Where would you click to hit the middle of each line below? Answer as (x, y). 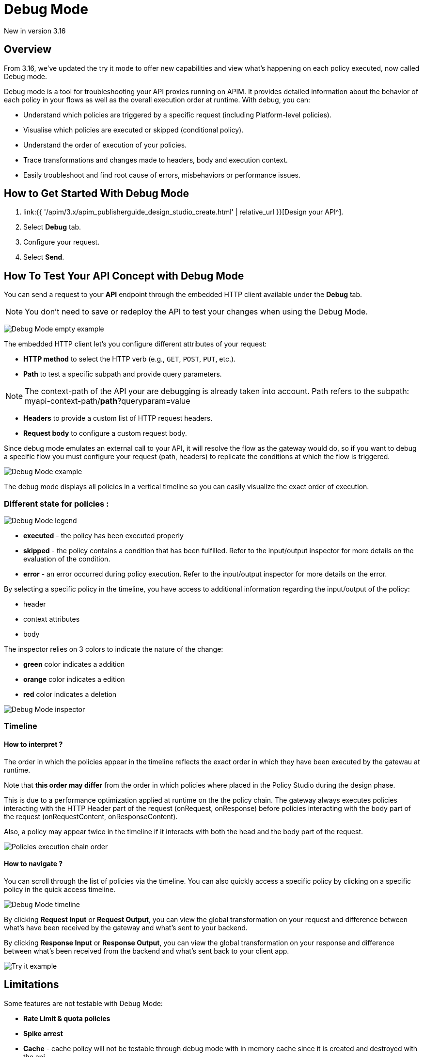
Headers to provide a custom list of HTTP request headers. (118, 418)
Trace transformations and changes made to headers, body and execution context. (156, 160)
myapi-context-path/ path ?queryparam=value (108, 401)
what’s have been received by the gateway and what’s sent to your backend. (126, 927)
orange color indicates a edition (74, 679)
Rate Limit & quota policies (67, 1018)
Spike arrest (43, 1033)
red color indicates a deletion (70, 694)
